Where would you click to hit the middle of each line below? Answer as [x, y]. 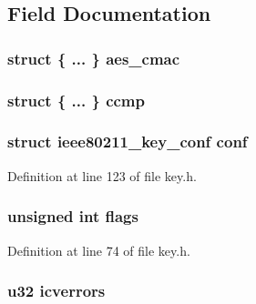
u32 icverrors [56, 291]
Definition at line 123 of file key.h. [102, 175]
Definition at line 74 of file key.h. [99, 250]
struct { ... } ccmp [76, 100]
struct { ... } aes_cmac [94, 58]
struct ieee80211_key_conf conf [128, 142]
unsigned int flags [73, 216]
